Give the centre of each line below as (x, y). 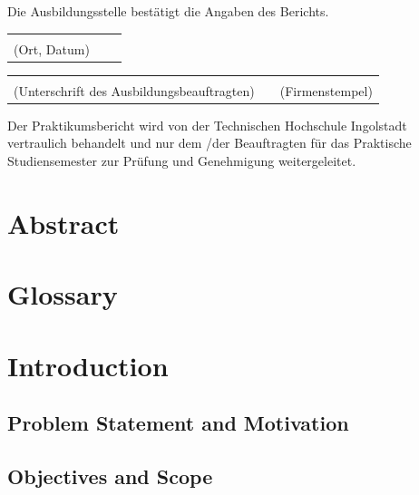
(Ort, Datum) (52, 49)
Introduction (88, 365)
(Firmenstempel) (326, 90)
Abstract (63, 223)
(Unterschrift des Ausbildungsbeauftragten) (134, 90)
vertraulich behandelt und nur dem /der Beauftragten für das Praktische (209, 143)
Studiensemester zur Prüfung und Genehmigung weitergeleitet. (182, 160)
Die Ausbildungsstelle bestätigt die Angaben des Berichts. (168, 11)
